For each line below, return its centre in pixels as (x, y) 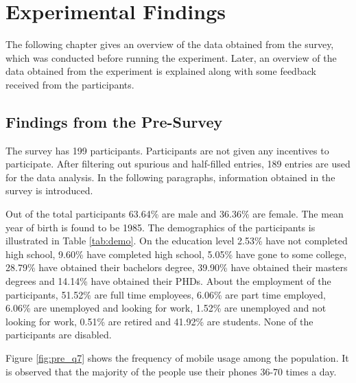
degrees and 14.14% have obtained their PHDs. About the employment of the (168, 281)
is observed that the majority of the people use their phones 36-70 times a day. (171, 371)
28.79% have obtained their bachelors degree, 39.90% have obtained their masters (177, 267)
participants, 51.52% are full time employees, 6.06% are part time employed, (166, 294)
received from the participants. (70, 84)
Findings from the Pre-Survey (114, 121)
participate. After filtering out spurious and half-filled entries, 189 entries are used (178, 164)
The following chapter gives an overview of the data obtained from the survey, (170, 44)
